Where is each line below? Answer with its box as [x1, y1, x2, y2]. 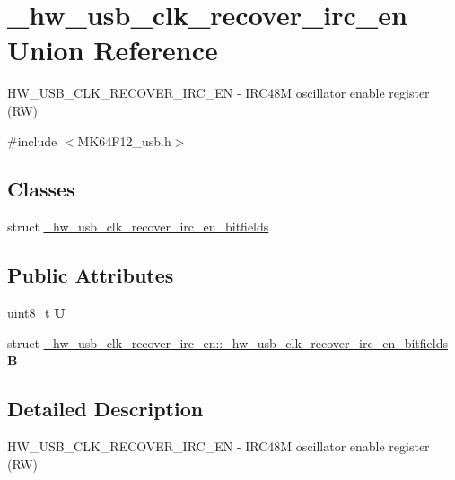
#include [7, 131, 57, 150]
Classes [7, 175, 75, 203]
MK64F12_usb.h [77, 131, 171, 150]
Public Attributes [7, 261, 174, 289]
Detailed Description [7, 395, 204, 423]
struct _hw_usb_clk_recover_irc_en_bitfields [7, 217, 269, 236]
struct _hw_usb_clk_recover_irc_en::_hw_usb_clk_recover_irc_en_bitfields [7, 333, 448, 352]
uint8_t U [7, 303, 66, 322]
